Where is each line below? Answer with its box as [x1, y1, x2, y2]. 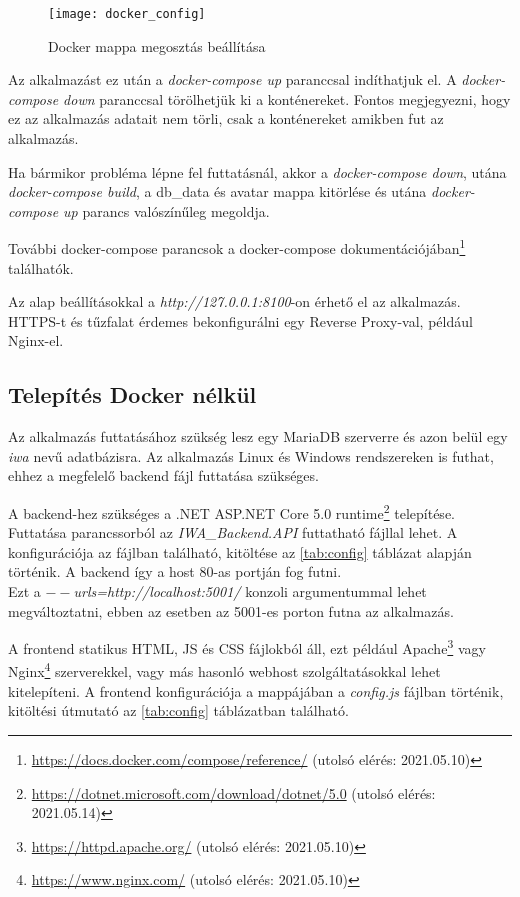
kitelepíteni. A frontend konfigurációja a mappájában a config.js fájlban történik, [8, 680, 504, 701]
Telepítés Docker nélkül [8, 379, 257, 410]
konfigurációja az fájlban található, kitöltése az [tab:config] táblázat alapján [8, 541, 472, 562]
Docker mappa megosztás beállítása [48, 35, 266, 56]
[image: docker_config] [48, 7, 206, 21]
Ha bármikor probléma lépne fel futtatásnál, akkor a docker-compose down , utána [8, 161, 507, 182]
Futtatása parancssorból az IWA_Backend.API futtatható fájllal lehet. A [8, 522, 458, 543]
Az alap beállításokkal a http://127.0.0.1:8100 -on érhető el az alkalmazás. [8, 291, 461, 312]
